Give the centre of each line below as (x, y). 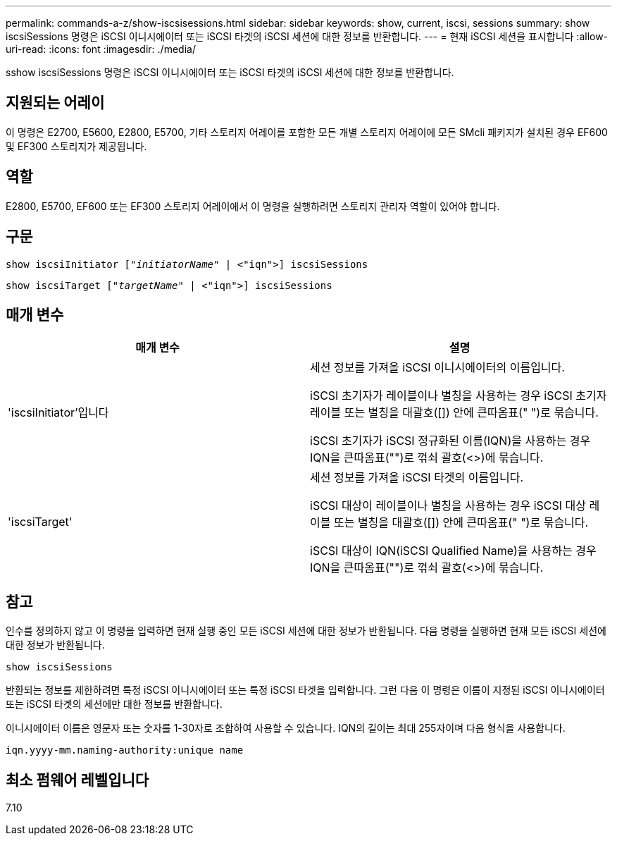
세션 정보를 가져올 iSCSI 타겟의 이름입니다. (417, 478)
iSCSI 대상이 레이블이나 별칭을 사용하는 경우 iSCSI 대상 (448, 506)
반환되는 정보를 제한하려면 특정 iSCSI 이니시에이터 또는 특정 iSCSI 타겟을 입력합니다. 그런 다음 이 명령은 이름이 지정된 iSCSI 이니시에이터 (305, 690)
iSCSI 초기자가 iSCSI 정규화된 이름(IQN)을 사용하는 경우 (450, 441)
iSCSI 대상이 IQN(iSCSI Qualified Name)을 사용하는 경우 (453, 551)
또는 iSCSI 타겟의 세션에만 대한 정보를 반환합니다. (114, 704)
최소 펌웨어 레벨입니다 (77, 780)
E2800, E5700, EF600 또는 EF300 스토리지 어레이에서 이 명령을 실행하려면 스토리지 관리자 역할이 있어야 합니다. (253, 206)
